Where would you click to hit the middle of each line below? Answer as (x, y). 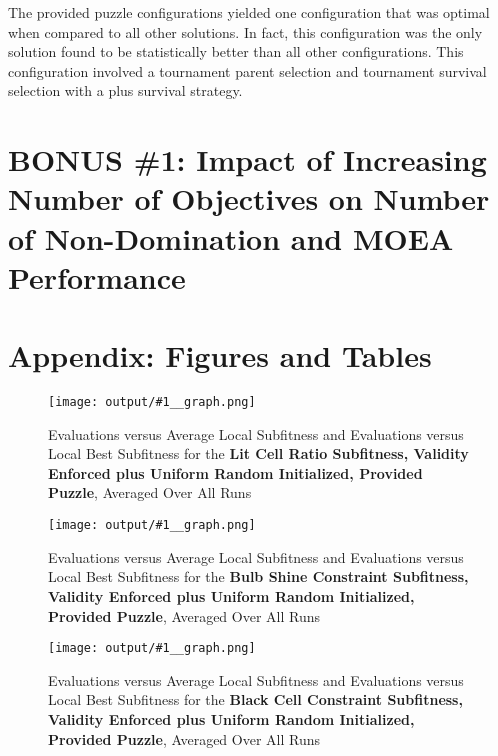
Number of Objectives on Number (249, 198)
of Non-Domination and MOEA (231, 237)
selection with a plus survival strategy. (125, 90)
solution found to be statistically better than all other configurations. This (236, 51)
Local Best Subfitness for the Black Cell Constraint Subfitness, (255, 699)
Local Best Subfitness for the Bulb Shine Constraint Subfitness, (258, 576)
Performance (97, 276)
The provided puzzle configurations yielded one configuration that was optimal (249, 12)
